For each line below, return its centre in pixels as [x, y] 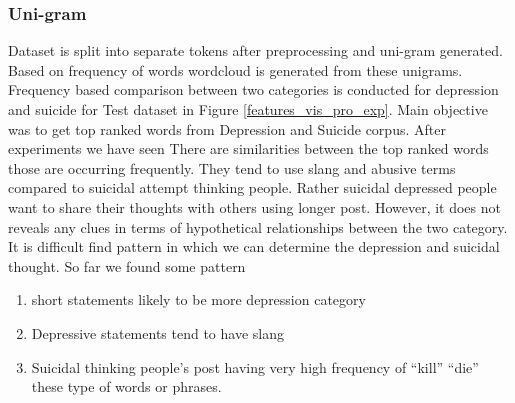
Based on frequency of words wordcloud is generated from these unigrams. [235, 69]
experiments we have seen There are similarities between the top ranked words [248, 148]
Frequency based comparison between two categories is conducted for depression [253, 89]
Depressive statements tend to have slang [157, 332]
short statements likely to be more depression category [198, 299]
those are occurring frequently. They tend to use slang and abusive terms [232, 167]
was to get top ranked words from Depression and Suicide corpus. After [227, 128]
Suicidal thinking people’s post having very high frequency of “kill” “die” [255, 366]
